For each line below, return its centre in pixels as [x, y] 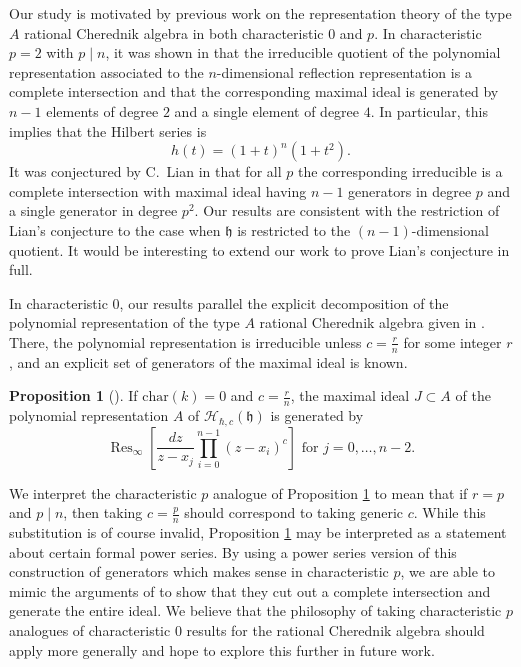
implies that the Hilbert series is [108, 130]
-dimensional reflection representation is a [344, 71]
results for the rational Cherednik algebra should [335, 630]
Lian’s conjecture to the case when [115, 229]
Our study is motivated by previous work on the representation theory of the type [260, 13]
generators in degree [410, 190]
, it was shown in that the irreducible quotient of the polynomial [303, 52]
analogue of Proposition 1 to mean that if [340, 492]
